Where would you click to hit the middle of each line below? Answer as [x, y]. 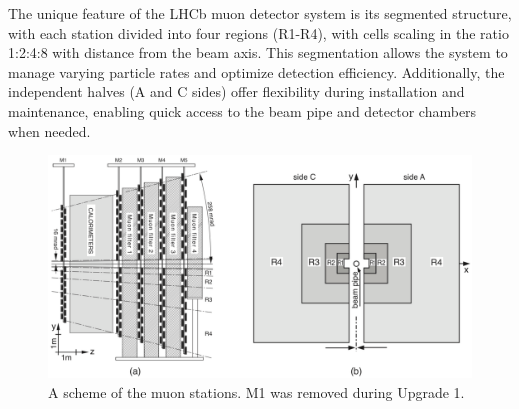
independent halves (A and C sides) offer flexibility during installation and [236, 91]
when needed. [49, 130]
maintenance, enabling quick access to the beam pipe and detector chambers [242, 110]
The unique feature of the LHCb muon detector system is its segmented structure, [260, 13]
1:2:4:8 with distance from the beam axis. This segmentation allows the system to [258, 52]
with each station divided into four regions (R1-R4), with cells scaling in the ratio [258, 32]
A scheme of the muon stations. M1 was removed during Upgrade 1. [256, 391]
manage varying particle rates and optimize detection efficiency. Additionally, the [256, 71]
